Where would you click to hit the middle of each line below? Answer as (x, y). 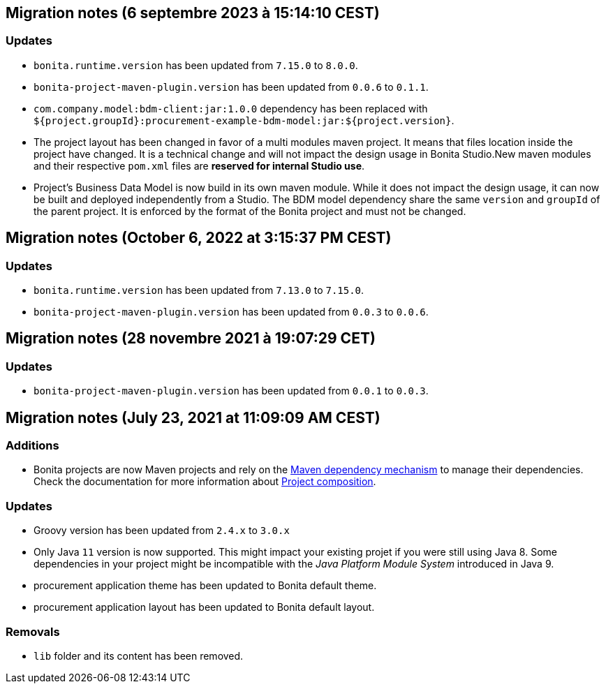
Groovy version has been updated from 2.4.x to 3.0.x (162, 531)
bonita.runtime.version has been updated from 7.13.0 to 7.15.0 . (199, 290)
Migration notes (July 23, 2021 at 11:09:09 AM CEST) (193, 417)
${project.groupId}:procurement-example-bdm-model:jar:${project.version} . (244, 120)
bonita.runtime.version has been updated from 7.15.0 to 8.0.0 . (196, 65)
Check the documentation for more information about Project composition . (205, 482)
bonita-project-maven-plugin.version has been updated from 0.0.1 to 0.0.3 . (231, 391)
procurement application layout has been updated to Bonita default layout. (204, 607)
